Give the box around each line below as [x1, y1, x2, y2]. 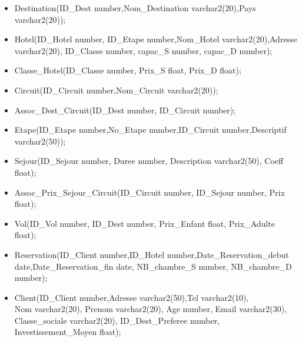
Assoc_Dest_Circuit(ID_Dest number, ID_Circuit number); [14, 103, 236, 116]
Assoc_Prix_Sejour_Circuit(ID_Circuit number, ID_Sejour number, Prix [14, 186, 285, 198]
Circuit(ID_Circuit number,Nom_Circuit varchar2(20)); [14, 83, 218, 96]
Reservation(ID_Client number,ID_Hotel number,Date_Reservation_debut [14, 248, 289, 260]
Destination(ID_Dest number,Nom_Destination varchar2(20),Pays [14, 2, 256, 14]
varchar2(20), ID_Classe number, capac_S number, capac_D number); [14, 44, 273, 56]
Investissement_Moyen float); [14, 326, 121, 338]
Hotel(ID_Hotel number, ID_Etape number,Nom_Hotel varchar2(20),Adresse [14, 33, 297, 45]
